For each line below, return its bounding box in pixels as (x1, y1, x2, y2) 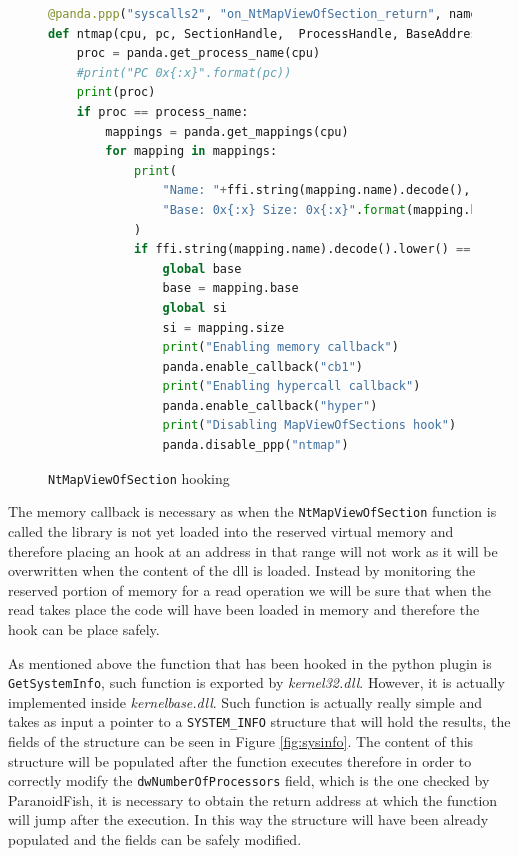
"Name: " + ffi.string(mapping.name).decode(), (162, 183, 471, 198)
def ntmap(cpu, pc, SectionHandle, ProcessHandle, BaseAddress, (48, 26, 492, 41)
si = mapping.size (162, 320, 285, 335)
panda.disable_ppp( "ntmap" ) (162, 438, 349, 453)
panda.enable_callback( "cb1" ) (162, 359, 364, 374)
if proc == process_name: (76, 104, 249, 119)
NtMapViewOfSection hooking (48, 467, 230, 488)
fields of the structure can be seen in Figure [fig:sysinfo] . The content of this (8, 731, 474, 752)
